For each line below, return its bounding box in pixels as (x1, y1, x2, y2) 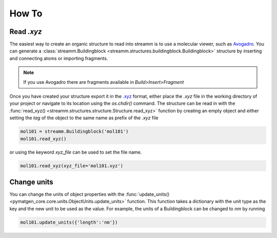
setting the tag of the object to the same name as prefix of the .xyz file (9, 115, 159, 121)
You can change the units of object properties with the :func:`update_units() (9, 191, 170, 197)
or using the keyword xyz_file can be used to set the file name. (9, 149, 142, 155)
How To (9, 8, 43, 19)
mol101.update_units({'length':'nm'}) (20, 219, 118, 225)
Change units (9, 177, 53, 186)
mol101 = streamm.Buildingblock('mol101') (20, 129, 129, 135)
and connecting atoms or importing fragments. (9, 55, 108, 61)
